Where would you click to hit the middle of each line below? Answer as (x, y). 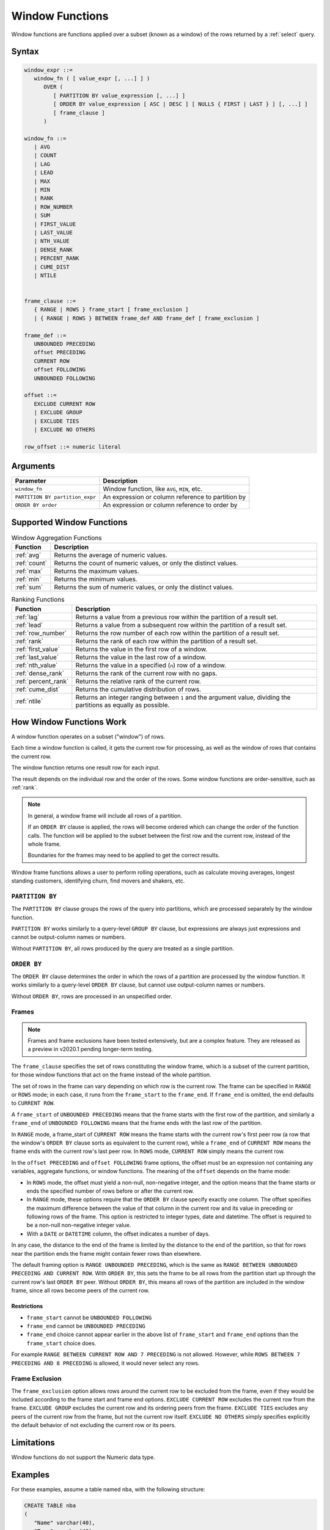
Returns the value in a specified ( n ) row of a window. (151, 665)
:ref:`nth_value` (36, 665)
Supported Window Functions (69, 522)
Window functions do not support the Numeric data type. (83, 1457)
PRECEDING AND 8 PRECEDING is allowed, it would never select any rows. (105, 1363)
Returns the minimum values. (96, 580)
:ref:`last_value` (37, 657)
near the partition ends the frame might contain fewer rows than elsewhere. (106, 1253)
